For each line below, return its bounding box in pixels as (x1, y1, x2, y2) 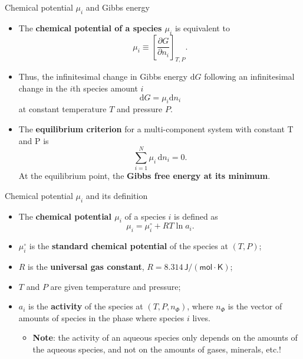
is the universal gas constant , (28, 260, 144, 273)
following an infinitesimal (204, 70, 295, 83)
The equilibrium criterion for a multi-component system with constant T (18, 122, 294, 135)
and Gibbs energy (85, 1, 150, 13)
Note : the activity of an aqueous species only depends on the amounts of (32, 331, 298, 344)
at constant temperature (18, 103, 107, 115)
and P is (18, 134, 49, 146)
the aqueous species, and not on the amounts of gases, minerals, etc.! (32, 343, 281, 355)
